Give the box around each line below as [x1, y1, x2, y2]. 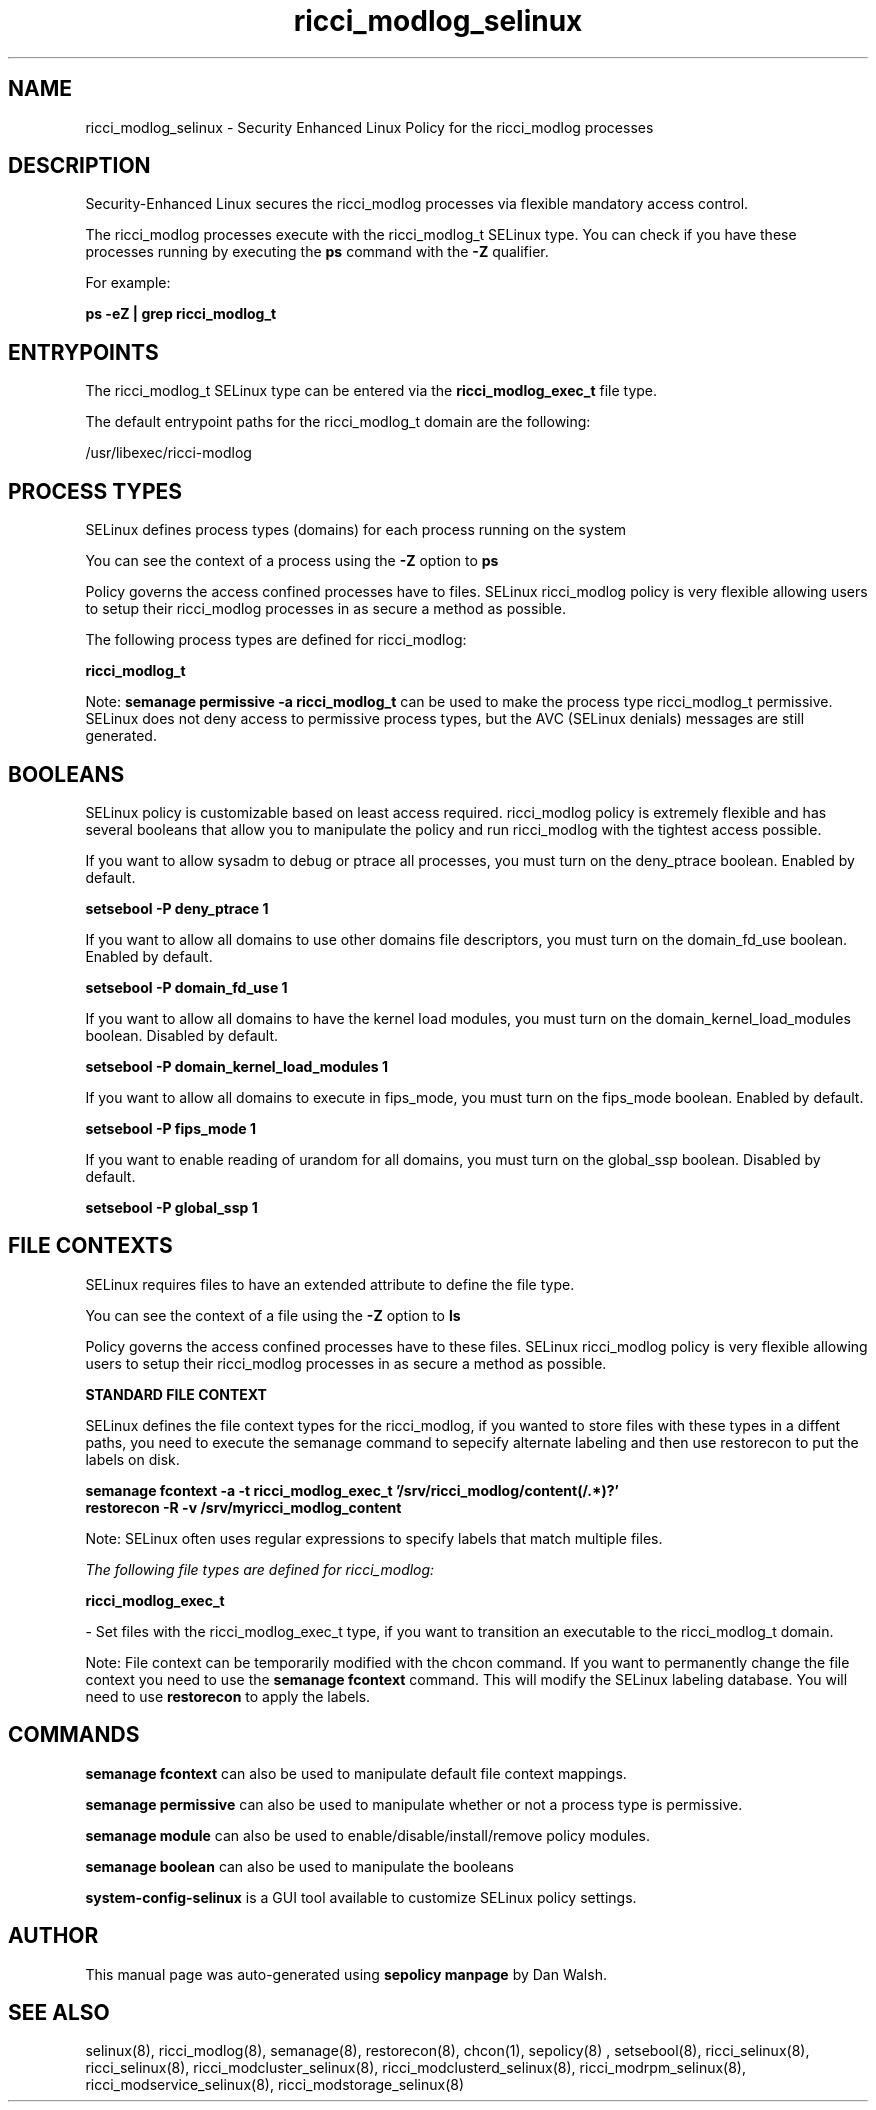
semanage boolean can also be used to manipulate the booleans [85, 1857, 514, 1875]
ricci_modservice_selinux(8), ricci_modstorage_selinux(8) [85, 2076, 465, 2094]
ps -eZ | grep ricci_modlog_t [85, 305, 277, 323]
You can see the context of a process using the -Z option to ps [85, 552, 499, 570]
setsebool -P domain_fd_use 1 [85, 978, 288, 996]
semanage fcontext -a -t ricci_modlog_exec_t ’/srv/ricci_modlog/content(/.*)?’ [85, 1481, 619, 1499]
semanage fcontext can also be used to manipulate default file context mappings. [85, 1764, 627, 1782]
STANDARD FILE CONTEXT [85, 1385, 267, 1403]
